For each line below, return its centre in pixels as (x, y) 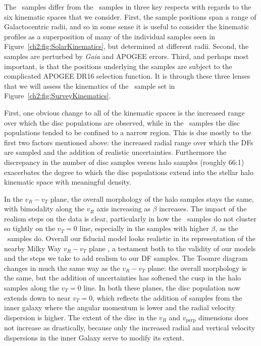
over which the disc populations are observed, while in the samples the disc (122, 122)
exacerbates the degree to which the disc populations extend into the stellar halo (129, 172)
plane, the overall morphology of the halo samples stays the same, (152, 198)
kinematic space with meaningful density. (68, 182)
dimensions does (223, 317)
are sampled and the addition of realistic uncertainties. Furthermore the (115, 152)
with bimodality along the (44, 209)
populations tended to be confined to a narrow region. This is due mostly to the (128, 132)
